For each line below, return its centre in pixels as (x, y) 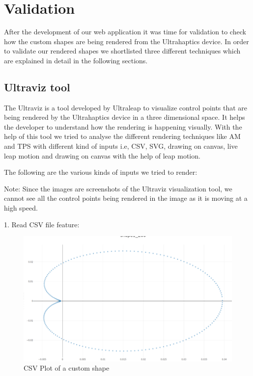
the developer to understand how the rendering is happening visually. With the (123, 126)
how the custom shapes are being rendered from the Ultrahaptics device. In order (126, 41)
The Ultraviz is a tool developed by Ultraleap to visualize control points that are (126, 107)
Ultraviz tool (37, 87)
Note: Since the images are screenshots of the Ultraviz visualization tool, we (118, 188)
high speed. (21, 208)
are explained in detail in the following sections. (76, 60)
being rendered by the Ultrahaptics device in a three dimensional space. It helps (125, 117)
